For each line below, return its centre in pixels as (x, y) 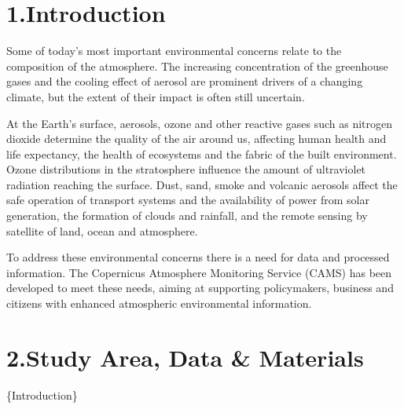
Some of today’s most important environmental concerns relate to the (174, 51)
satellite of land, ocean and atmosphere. (102, 230)
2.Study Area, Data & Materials (185, 357)
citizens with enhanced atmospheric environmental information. (159, 303)
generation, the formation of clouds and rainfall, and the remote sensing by (187, 215)
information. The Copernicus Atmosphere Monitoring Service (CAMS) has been (199, 272)
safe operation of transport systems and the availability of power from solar (188, 200)
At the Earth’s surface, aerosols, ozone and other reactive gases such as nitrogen (199, 123)
